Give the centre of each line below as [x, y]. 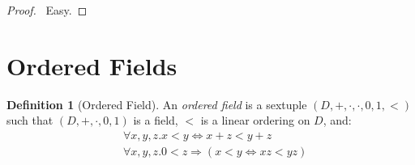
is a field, [156, 120]
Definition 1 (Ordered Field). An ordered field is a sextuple [157, 104]
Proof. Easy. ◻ [47, 10]
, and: [337, 120]
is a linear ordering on [255, 120]
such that [30, 120]
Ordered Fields [92, 65]
